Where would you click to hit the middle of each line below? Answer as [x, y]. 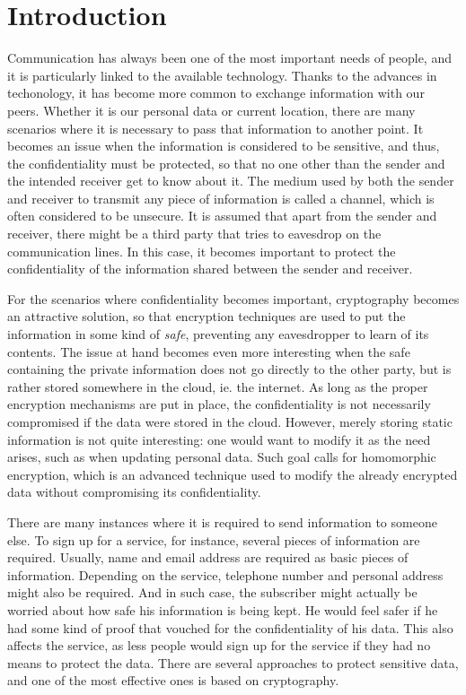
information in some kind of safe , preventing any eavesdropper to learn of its [218, 334]
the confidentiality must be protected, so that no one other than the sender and [226, 163]
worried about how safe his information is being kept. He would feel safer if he [223, 609]
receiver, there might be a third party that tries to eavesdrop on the [194, 234]
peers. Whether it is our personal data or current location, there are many [211, 110]
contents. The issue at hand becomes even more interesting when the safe [209, 351]
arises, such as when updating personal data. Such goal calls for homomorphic [222, 457]
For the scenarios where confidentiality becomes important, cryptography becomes [233, 298]
